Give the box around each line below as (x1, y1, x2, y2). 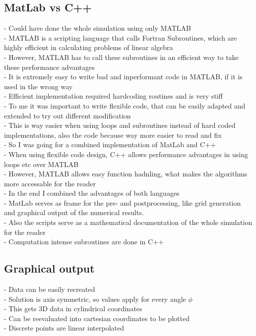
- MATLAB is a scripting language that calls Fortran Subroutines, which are (4, 32, 237, 43)
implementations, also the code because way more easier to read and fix (4, 129, 222, 140)
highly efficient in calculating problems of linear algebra (4, 42, 173, 53)
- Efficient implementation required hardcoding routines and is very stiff (4, 91, 223, 101)
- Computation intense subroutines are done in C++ (4, 236, 164, 247)
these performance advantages (4, 61, 95, 72)
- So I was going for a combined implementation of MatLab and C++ (4, 139, 216, 150)
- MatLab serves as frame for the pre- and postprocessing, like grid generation (4, 197, 241, 208)
